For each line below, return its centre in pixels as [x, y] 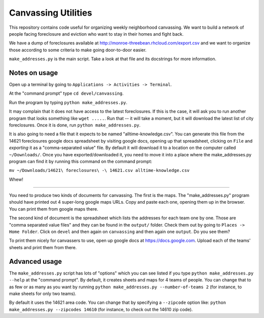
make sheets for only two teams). [43, 294]
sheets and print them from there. [43, 247]
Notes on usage [33, 73]
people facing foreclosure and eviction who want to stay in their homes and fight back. [96, 34]
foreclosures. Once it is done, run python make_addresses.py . [75, 125]
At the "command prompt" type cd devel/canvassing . [66, 93]
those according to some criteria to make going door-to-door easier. [78, 50]
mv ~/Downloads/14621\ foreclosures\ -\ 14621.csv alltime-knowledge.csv [99, 170]
